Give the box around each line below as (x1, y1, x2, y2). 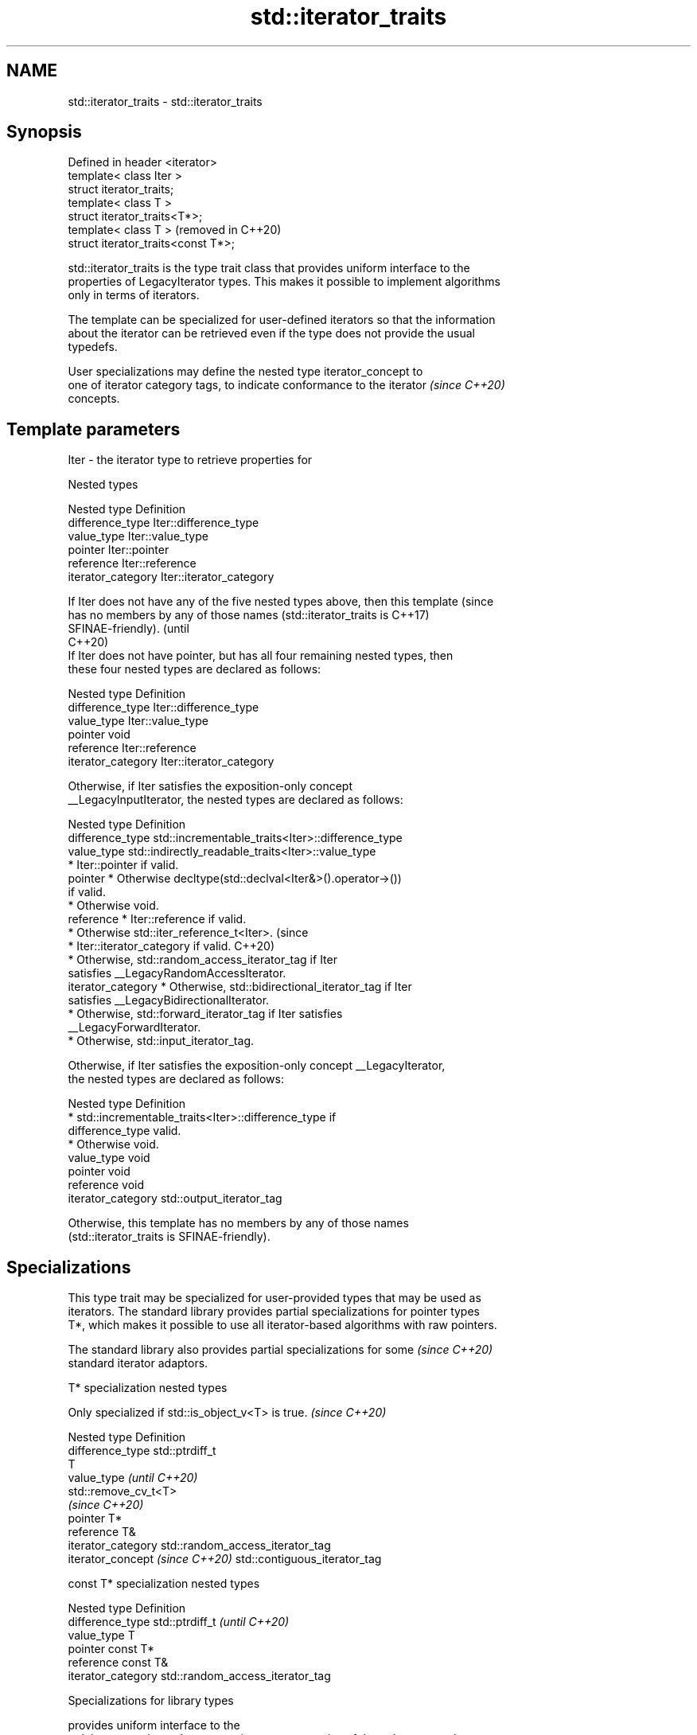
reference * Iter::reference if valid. (68, 912, 247, 926)
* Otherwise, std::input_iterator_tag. (68, 1034, 254, 1048)
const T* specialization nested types (68, 1577, 260, 1591)
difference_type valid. (68, 1124, 181, 1138)
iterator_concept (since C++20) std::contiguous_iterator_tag (68, 1552, 382, 1566)
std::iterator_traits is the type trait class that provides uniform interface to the (68, 261, 470, 275)
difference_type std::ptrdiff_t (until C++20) (68, 1615, 290, 1629)
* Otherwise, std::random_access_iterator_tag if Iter (68, 953, 337, 967)
